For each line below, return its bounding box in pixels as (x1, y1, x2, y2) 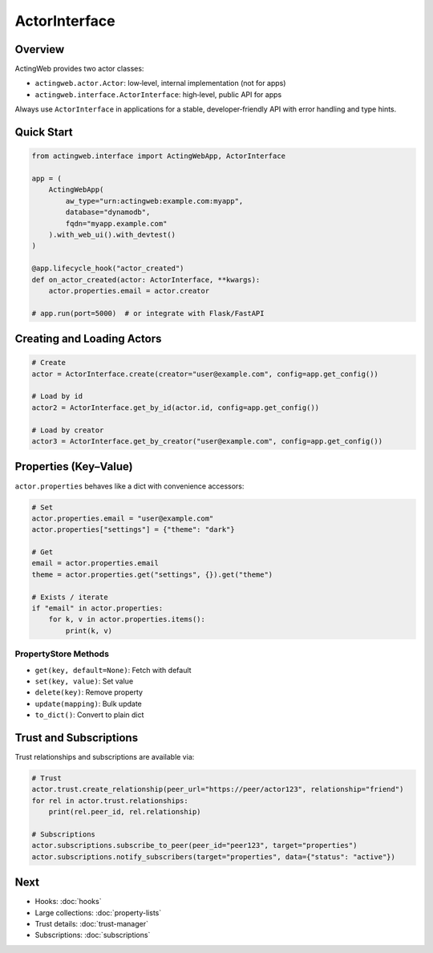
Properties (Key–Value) (14, 460, 133, 473)
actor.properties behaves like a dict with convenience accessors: (14, 481, 245, 491)
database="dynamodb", (65, 208, 151, 217)
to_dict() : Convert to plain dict (34, 710, 144, 720)
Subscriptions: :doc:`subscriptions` (34, 931, 151, 940)
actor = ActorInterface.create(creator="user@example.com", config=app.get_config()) (31, 369, 378, 379)
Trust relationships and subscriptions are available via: (14, 752, 195, 762)
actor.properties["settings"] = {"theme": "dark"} (31, 525, 236, 534)
